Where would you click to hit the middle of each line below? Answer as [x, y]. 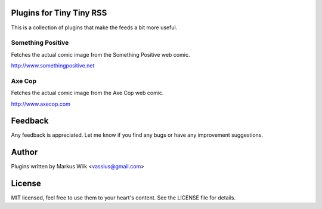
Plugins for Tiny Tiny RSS [59, 13]
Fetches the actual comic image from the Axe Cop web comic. [87, 93]
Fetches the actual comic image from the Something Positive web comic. [100, 54]
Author [24, 152]
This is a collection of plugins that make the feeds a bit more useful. [94, 27]
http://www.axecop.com [41, 104]
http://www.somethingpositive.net [53, 66]
